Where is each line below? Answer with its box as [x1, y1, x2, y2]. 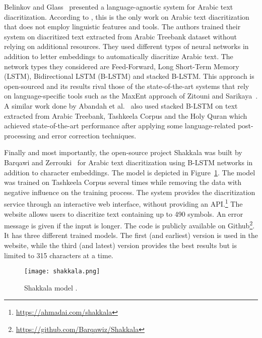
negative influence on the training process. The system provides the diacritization [4, 186, 255, 197]
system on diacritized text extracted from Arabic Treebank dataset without [4, 31, 237, 41]
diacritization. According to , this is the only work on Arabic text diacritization [4, 11, 249, 22]
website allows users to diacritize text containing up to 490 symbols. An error [4, 208, 243, 219]
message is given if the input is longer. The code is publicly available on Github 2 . [4, 219, 255, 230]
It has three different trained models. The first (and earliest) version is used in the [4, 230, 258, 240]
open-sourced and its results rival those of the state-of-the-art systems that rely [4, 80, 249, 91]
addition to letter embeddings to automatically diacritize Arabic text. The [4, 51, 233, 61]
